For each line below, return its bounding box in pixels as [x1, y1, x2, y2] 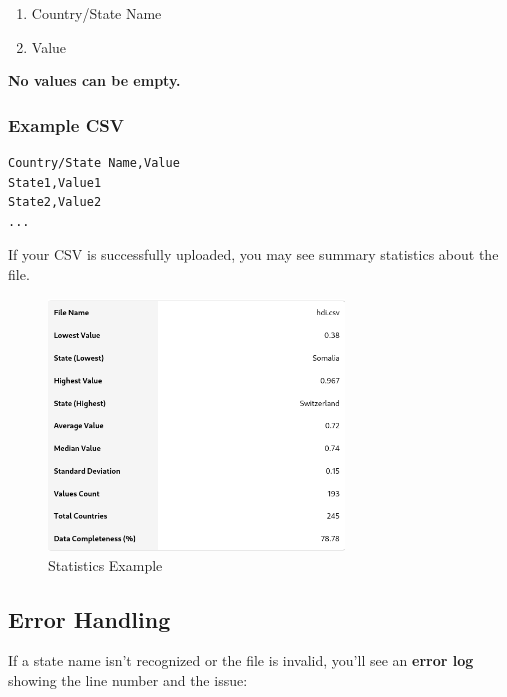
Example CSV [8, 112, 124, 137]
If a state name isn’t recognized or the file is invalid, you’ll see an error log [8, 650, 474, 671]
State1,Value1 [8, 175, 102, 190]
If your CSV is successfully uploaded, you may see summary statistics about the [8, 244, 499, 265]
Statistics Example [48, 554, 163, 575]
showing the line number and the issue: [8, 669, 248, 690]
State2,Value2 [8, 195, 102, 210]
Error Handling [8, 603, 171, 634]
